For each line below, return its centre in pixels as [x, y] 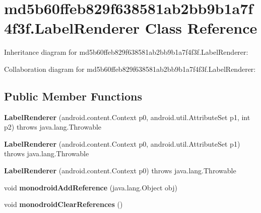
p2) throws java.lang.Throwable [53, 127]
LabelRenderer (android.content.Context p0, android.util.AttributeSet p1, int [127, 117]
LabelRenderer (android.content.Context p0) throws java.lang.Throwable [120, 171]
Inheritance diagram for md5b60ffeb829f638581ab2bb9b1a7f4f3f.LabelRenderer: [126, 52]
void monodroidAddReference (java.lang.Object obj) [91, 187]
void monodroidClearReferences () [63, 204]
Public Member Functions [73, 96]
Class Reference [201, 28]
